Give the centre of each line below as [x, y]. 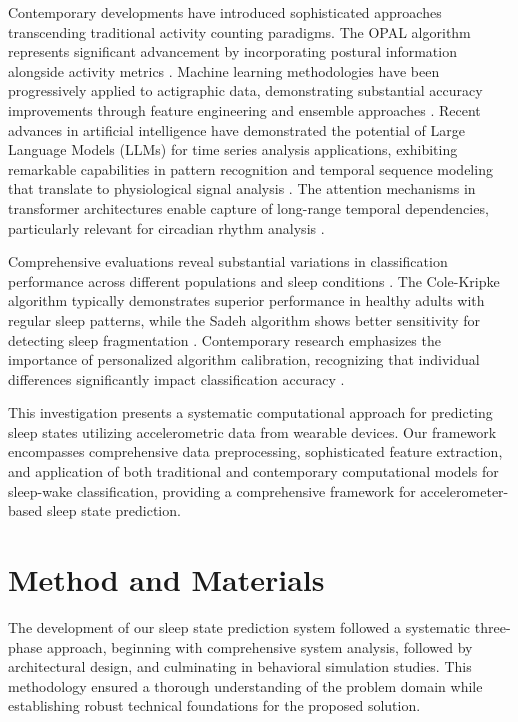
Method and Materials [166, 579]
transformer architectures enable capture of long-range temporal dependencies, [248, 207]
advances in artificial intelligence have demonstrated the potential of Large [237, 129]
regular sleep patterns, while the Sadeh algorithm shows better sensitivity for [244, 319]
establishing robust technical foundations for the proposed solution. [214, 705]
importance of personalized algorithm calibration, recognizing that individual [244, 359]
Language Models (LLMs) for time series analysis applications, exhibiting [233, 149]
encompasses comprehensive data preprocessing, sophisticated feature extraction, [255, 451]
